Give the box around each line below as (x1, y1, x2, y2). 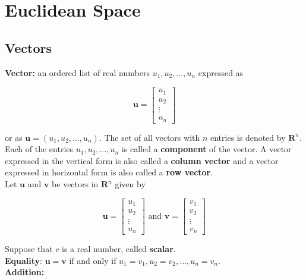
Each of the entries (5, 143, 74, 155)
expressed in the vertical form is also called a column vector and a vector (5, 154, 279, 166)
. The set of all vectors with (99, 131, 200, 143)
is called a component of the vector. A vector (121, 143, 292, 155)
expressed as (198, 66, 244, 78)
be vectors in (52, 178, 99, 190)
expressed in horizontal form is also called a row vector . (5, 166, 213, 178)
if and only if (69, 254, 116, 266)
